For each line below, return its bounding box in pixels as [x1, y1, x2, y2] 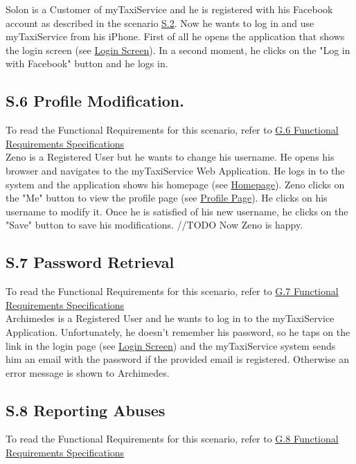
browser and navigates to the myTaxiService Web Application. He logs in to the [6, 163, 345, 177]
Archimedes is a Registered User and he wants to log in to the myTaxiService [6, 311, 335, 325]
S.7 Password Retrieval [6, 251, 175, 273]
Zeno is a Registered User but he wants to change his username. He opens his [6, 150, 335, 164]
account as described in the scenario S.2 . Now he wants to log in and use [6, 15, 314, 30]
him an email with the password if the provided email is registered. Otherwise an [6, 352, 350, 366]
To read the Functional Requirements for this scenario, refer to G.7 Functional [6, 284, 339, 298]
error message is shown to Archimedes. [6, 365, 170, 380]
